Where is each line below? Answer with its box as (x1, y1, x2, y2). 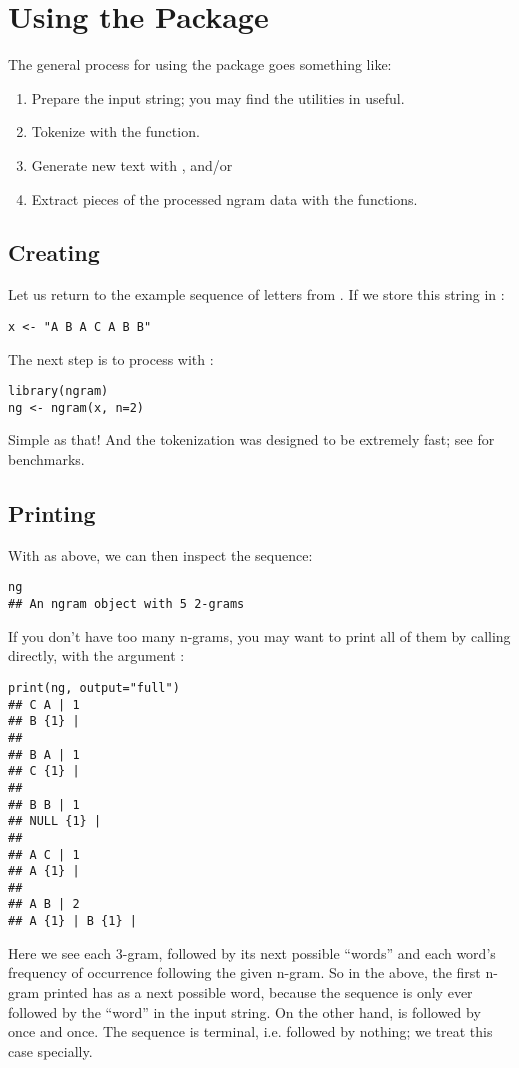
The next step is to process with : (8, 348, 214, 369)
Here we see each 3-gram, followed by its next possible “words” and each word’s (8, 942, 496, 963)
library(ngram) (8, 384, 109, 399)
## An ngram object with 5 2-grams (8, 597, 245, 612)
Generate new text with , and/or (31, 154, 233, 175)
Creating (8, 237, 100, 268)
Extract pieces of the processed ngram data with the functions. (31, 188, 418, 209)
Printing (8, 498, 96, 529)
